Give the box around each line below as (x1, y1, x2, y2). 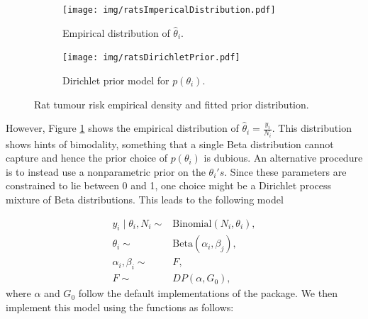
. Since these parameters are (224, 164, 347, 179)
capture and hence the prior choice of (6, 150, 168, 165)
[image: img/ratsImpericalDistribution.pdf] (62, 5, 276, 15)
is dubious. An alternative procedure (203, 150, 363, 165)
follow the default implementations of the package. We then (78, 286, 338, 301)
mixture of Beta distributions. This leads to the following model (6, 191, 284, 206)
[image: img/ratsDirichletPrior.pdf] (62, 52, 240, 63)
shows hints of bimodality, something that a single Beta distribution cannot (6, 136, 334, 151)
